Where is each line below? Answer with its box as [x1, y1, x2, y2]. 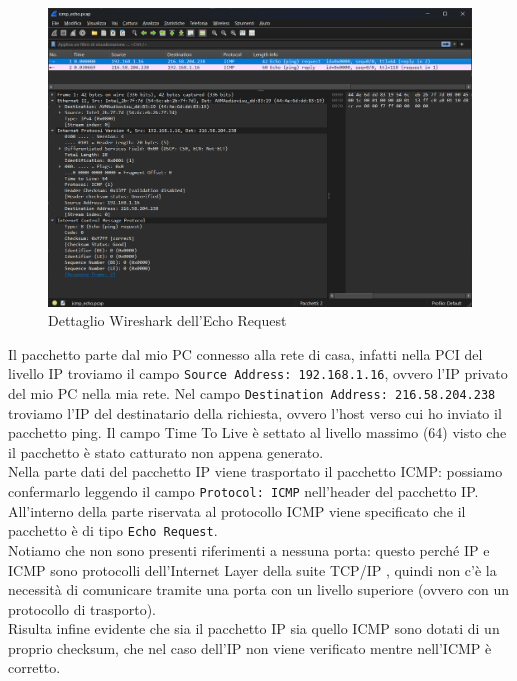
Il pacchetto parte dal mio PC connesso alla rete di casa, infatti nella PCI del [8, 343, 483, 364]
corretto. [8, 657, 61, 678]
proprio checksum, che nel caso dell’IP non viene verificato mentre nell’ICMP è [8, 637, 492, 658]
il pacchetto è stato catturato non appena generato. [8, 441, 324, 462]
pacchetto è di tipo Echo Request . [8, 520, 218, 541]
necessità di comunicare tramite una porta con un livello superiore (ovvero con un [8, 579, 509, 600]
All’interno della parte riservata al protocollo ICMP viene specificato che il [8, 500, 466, 521]
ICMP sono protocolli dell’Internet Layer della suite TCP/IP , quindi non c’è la [8, 559, 497, 580]
